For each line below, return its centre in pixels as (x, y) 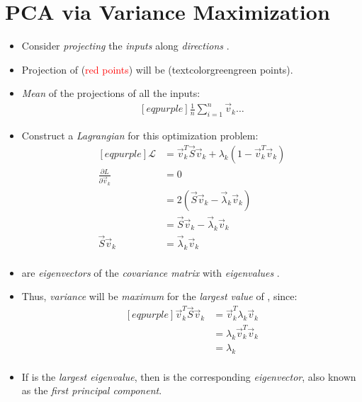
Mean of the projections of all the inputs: (111, 93)
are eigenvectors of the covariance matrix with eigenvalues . (151, 272)
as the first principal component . (92, 390)
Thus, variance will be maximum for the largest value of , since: (159, 296)
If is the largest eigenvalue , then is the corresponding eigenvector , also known (189, 376)
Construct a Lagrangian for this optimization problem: (140, 135)
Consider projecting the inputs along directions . (125, 46)
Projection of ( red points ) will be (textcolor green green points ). (157, 69)
